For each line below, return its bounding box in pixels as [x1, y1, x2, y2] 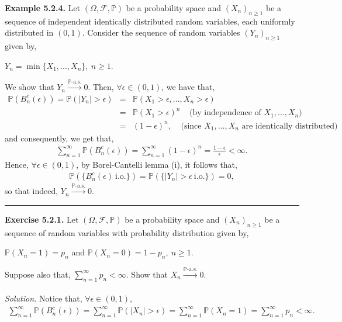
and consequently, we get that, [5, 131, 114, 144]
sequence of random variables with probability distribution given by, [5, 226, 249, 238]
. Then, [88, 81, 114, 93]
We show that [5, 81, 54, 93]
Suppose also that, [5, 268, 71, 280]
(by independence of [189, 109, 261, 117]
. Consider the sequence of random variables [82, 26, 240, 39]
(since [181, 122, 202, 130]
